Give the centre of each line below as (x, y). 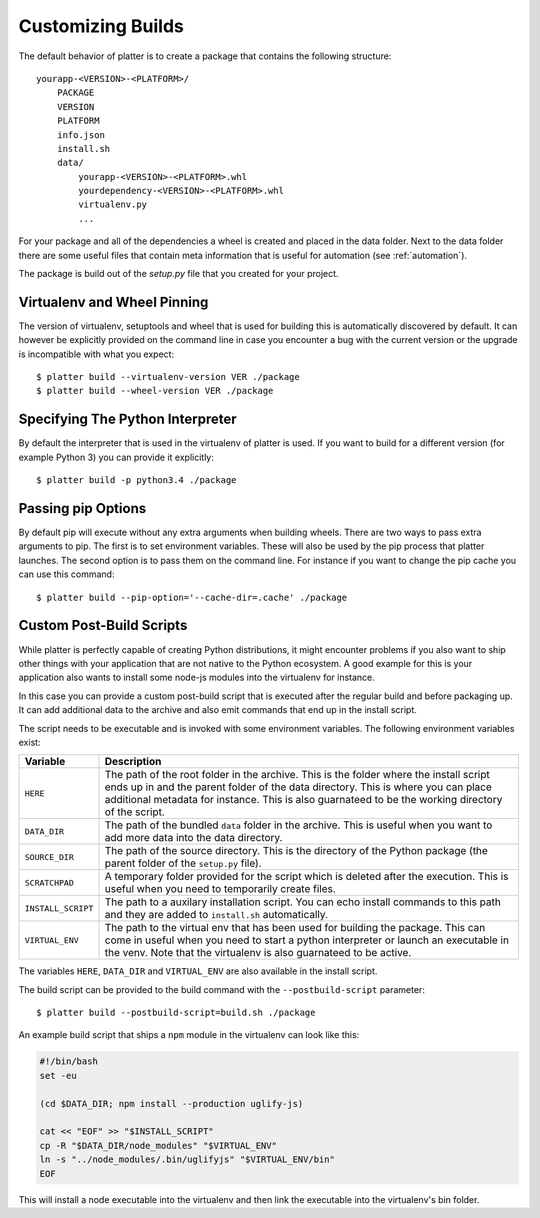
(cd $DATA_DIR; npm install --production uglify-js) (171, 1103)
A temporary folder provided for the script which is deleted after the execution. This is (306, 877)
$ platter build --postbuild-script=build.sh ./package (176, 1013)
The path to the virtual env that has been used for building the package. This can (295, 928)
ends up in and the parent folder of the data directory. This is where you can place (298, 787)
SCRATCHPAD (49, 882)
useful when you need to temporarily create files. (220, 889)
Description (133, 762)
